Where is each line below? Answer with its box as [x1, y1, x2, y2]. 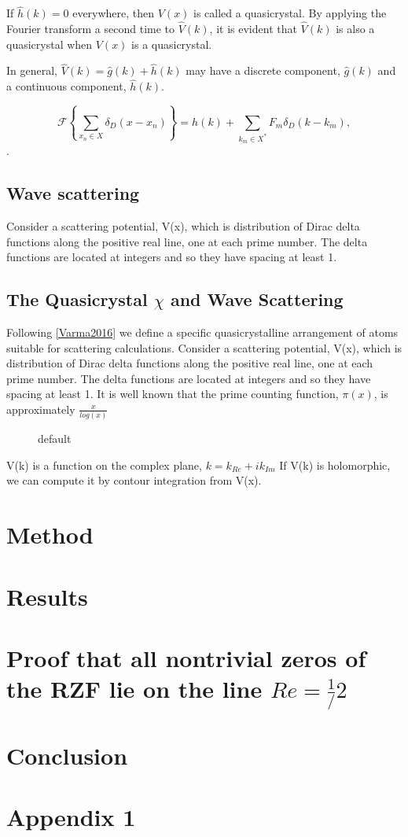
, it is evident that [209, 20, 297, 37]
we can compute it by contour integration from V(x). [6, 472, 262, 489]
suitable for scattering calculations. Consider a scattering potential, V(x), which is [6, 339, 402, 356]
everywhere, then [72, 5, 155, 21]
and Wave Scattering [170, 287, 344, 312]
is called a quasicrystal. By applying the [193, 5, 387, 21]
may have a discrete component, [186, 62, 340, 79]
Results [6, 580, 88, 612]
